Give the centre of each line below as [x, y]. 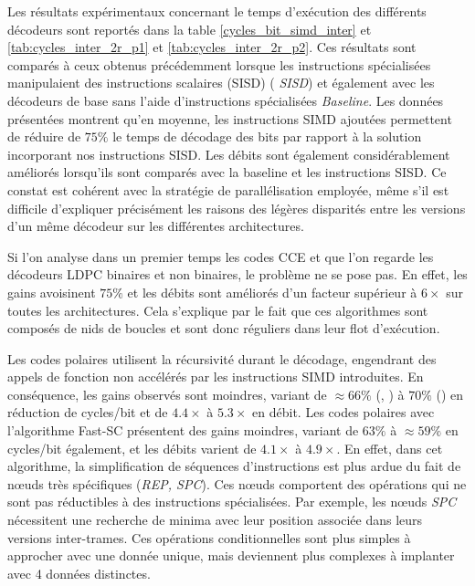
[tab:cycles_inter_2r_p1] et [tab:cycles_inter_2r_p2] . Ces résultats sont [212, 47]
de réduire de [44, 136]
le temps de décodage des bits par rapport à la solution [267, 136]
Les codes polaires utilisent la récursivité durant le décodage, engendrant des [222, 358]
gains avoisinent [52, 292]
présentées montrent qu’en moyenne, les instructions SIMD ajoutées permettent [230, 118]
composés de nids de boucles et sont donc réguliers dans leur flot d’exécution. [224, 328]
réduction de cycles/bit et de [88, 412]
